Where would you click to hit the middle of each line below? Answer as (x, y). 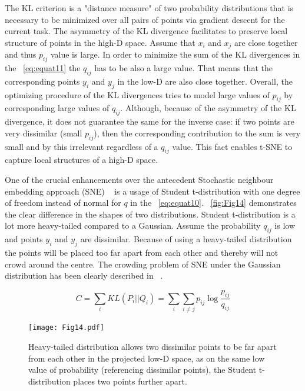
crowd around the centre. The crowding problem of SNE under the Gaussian (143, 264)
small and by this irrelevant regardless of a (82, 146)
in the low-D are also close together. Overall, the (205, 81)
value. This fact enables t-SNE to (232, 146)
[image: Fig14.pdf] (66, 328)
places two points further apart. (130, 381)
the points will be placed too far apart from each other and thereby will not (142, 252)
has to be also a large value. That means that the (183, 68)
